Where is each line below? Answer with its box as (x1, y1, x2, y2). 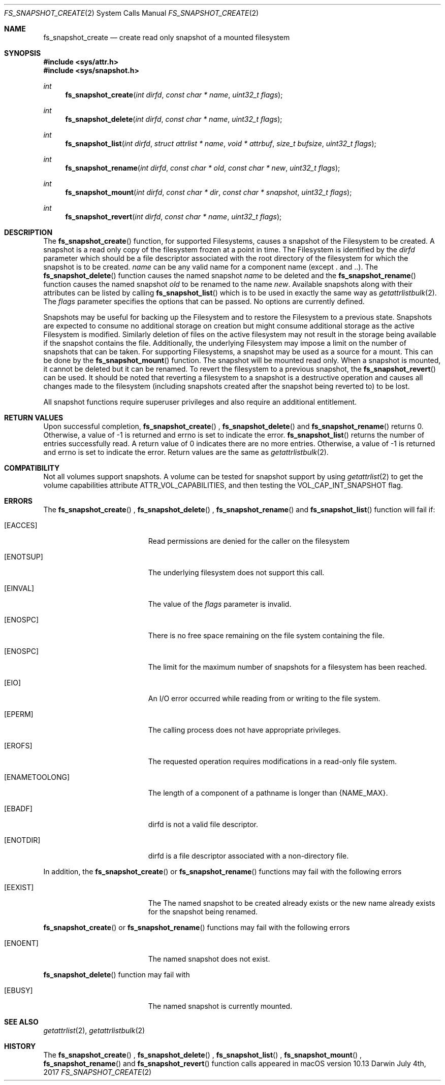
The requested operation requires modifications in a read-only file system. (148, 757, 397, 766)
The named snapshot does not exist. (148, 955, 270, 963)
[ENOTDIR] (4, 836, 41, 844)
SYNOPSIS (4, 49, 41, 57)
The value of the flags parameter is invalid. (148, 600, 292, 608)
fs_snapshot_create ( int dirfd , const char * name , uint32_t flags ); (65, 90, 283, 99)
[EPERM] (4, 710, 34, 718)
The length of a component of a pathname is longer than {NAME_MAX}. (148, 788, 388, 797)
